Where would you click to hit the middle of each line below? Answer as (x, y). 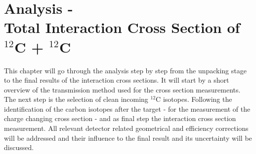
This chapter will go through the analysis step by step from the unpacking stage (125, 70)
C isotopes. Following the (194, 99)
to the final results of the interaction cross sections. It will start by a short (117, 80)
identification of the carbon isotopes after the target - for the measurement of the (127, 108)
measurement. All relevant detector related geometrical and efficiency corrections (126, 128)
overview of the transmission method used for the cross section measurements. (122, 89)
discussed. (19, 147)
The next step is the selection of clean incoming (76, 99)
